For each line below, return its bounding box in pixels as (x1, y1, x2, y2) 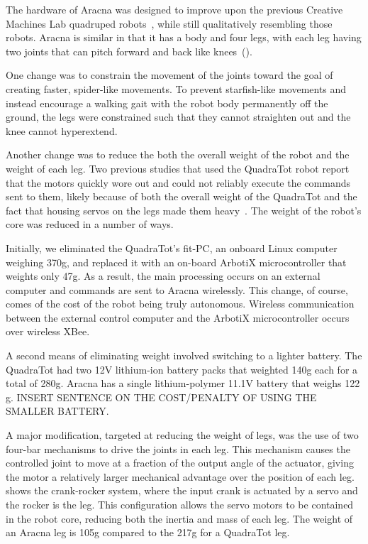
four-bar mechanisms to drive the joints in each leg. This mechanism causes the (6, 441, 350, 456)
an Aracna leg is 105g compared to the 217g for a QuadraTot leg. (6, 525, 290, 540)
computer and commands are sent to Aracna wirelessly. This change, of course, (6, 282, 348, 297)
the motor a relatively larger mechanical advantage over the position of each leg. (6, 469, 355, 484)
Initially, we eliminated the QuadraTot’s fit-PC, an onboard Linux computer (6, 240, 338, 255)
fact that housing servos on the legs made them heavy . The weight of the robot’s (6, 202, 362, 217)
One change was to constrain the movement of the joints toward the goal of (6, 67, 333, 82)
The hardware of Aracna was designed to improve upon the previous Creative (6, 2, 343, 16)
